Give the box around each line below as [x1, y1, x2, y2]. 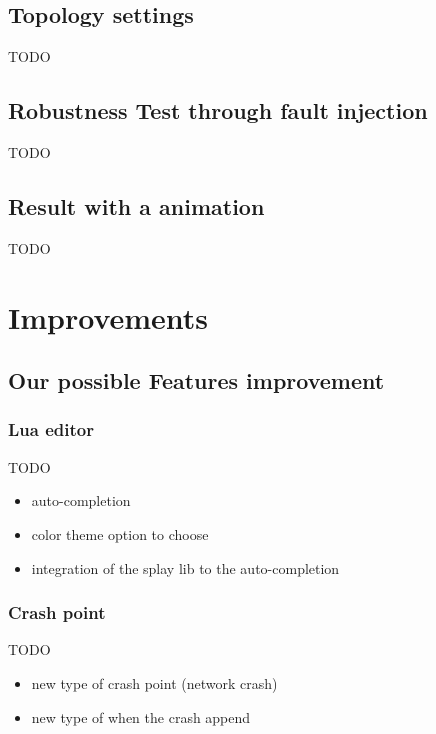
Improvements [8, 296, 209, 337]
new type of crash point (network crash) [31, 672, 278, 693]
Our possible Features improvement [8, 365, 385, 396]
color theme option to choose [31, 523, 209, 544]
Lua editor [8, 417, 94, 442]
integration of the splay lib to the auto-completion [31, 557, 340, 578]
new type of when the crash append [31, 706, 251, 727]
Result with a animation [8, 190, 265, 221]
